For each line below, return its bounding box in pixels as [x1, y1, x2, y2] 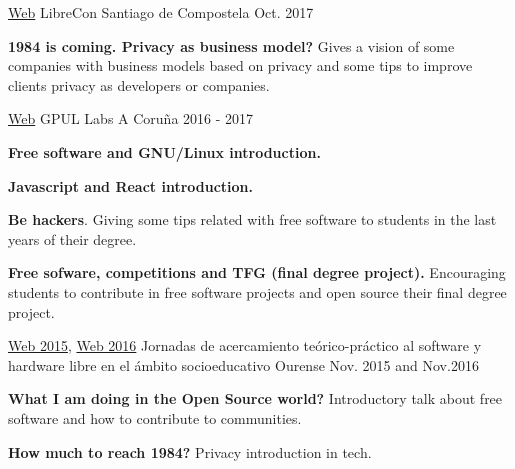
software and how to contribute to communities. [8, 407, 302, 428]
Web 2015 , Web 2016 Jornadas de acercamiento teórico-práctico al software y [8, 335, 482, 356]
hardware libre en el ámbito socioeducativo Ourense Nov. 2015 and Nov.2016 [8, 354, 479, 375]
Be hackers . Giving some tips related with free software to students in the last [8, 209, 497, 230]
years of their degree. [8, 228, 137, 249]
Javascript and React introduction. [8, 175, 254, 196]
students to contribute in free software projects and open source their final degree [8, 281, 507, 302]
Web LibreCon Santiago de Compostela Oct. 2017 [8, 2, 314, 22]
